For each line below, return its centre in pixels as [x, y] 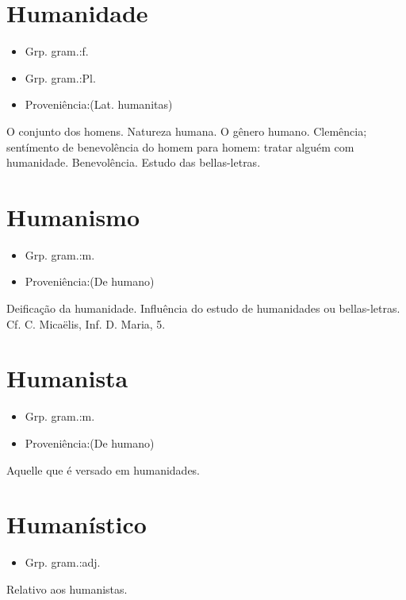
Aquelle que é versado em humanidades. [103, 469]
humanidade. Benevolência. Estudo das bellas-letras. [134, 162]
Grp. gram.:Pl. [60, 77]
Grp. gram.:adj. [63, 562]
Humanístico [77, 524]
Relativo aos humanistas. [67, 588]
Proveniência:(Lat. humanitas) [99, 104]
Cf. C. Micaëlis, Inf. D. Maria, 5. [86, 323]
